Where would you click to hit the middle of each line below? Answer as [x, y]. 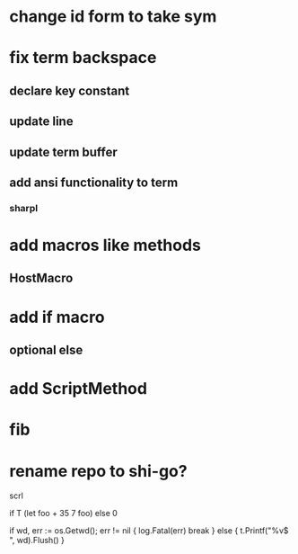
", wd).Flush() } [37, 541]
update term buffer [64, 152]
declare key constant [70, 90]
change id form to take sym [113, 17]
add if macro [57, 317]
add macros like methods [105, 246]
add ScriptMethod [79, 389]
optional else [46, 350]
